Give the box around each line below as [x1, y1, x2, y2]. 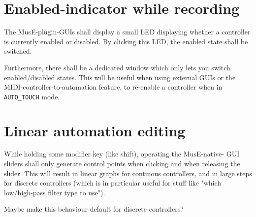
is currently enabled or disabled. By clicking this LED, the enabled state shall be [4, 36, 248, 46]
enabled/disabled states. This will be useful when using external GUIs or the [4, 72, 236, 82]
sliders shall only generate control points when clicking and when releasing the [4, 158, 240, 169]
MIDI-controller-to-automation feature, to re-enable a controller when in [4, 82, 223, 92]
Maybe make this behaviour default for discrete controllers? [4, 204, 184, 214]
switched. [4, 46, 32, 56]
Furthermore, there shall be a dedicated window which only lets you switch [4, 62, 230, 72]
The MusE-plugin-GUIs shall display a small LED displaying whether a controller [4, 27, 251, 37]
